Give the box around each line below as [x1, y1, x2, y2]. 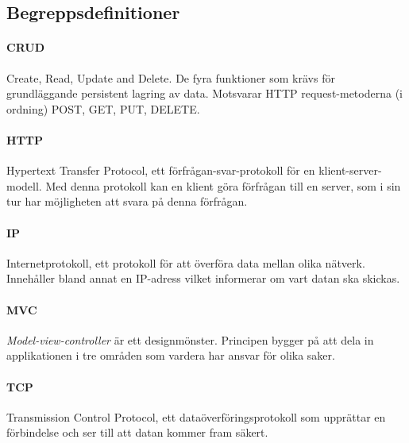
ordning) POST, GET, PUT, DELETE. [6, 100, 200, 117]
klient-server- [318, 162, 382, 179]
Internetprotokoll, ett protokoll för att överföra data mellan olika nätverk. [6, 254, 365, 271]
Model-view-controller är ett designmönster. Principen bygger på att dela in [6, 331, 374, 348]
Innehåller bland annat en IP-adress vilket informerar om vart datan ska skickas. [6, 270, 400, 287]
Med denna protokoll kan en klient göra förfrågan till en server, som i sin [45, 177, 401, 194]
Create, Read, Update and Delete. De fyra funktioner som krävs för [6, 69, 335, 86]
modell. [6, 177, 42, 194]
